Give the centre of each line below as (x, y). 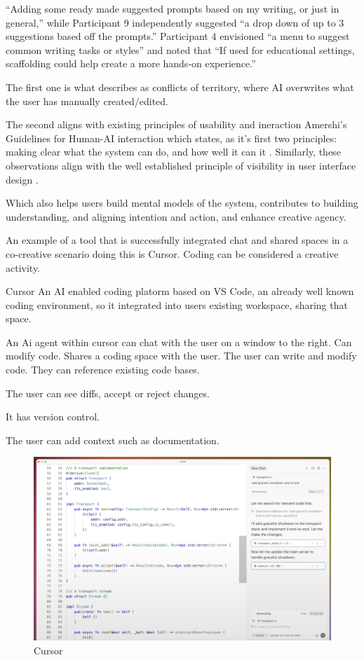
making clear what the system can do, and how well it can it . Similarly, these (173, 152)
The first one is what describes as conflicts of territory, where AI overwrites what (180, 87)
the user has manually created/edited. (87, 101)
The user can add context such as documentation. (113, 440)
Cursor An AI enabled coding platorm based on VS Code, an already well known (180, 291)
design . (22, 179)
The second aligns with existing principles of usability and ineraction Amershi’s (176, 124)
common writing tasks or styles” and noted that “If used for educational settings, (180, 49)
